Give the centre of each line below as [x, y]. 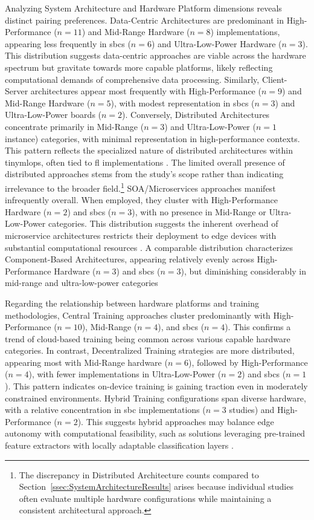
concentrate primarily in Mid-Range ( [75, 126]
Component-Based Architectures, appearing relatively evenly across [130, 259]
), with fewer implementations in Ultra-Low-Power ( [125, 374]
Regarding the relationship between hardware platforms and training [132, 303]
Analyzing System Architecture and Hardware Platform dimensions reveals [143, 8]
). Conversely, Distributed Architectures [196, 115]
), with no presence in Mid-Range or [199, 211]
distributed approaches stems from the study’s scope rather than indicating [144, 174]
